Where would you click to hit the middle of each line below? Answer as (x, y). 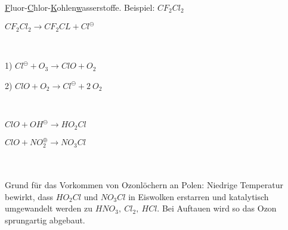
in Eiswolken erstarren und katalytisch (199, 196)
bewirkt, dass (29, 196)
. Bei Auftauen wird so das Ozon (217, 208)
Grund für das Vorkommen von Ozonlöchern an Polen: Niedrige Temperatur (144, 185)
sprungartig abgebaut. (45, 220)
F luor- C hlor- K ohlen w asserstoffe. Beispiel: (80, 7)
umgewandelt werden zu (49, 208)
